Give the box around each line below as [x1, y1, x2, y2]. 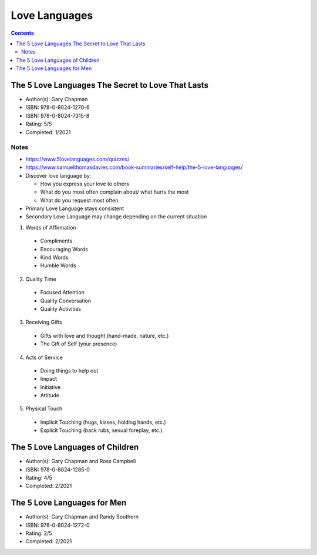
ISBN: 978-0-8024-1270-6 [25, 104, 90, 111]
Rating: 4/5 [25, 474, 52, 481]
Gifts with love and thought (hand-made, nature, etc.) [40, 332, 169, 339]
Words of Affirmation [25, 224, 76, 231]
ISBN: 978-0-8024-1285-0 [25, 466, 90, 473]
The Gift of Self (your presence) [40, 340, 117, 347]
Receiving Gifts [25, 318, 62, 326]
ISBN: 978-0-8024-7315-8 [25, 112, 90, 119]
